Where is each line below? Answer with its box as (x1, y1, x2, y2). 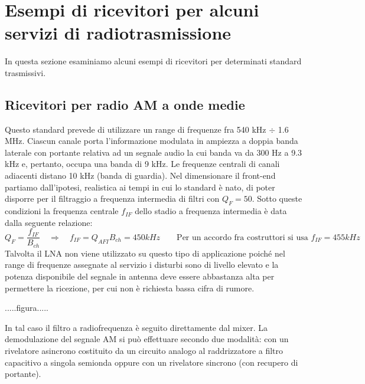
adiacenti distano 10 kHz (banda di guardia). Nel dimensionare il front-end (5, 169, 276, 182)
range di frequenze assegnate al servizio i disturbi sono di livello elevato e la (5, 258, 279, 271)
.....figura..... (5, 301, 48, 314)
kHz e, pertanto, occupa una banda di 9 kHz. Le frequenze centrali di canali (5, 157, 280, 170)
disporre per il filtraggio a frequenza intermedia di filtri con (5, 192, 220, 205)
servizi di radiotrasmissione (5, 21, 232, 45)
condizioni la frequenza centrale (5, 205, 119, 217)
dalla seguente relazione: (5, 216, 93, 228)
